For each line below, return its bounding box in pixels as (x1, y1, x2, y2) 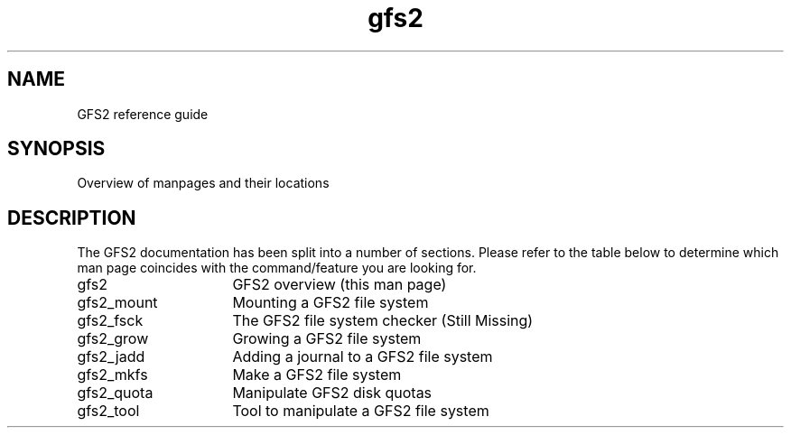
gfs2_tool (77, 402, 140, 421)
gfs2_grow (77, 329, 149, 348)
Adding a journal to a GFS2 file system (232, 347, 493, 366)
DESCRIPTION (7, 206, 136, 229)
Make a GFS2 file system (232, 366, 402, 384)
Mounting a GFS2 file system (232, 293, 429, 312)
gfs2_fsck (77, 311, 144, 330)
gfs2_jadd (77, 347, 145, 366)
